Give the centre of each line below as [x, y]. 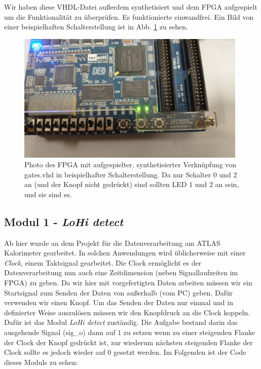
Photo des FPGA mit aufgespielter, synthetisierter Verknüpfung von [130, 164]
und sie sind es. [48, 194]
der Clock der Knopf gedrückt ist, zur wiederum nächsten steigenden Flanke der [128, 342]
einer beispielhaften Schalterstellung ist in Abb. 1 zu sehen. [96, 27]
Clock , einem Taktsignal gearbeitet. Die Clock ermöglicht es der [103, 262]
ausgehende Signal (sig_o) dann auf [60, 332]
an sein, [227, 184]
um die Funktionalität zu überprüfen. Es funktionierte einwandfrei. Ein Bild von [129, 16]
